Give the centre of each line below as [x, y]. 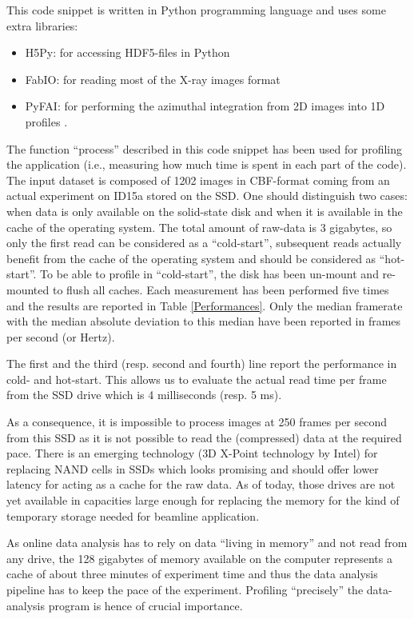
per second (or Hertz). [61, 336]
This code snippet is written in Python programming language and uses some [196, 10]
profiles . [46, 121]
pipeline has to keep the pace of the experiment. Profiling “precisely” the [185, 589]
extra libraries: [42, 25]
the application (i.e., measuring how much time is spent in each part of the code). [207, 164]
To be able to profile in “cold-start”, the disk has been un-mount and [209, 274]
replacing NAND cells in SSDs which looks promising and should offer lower [193, 468]
